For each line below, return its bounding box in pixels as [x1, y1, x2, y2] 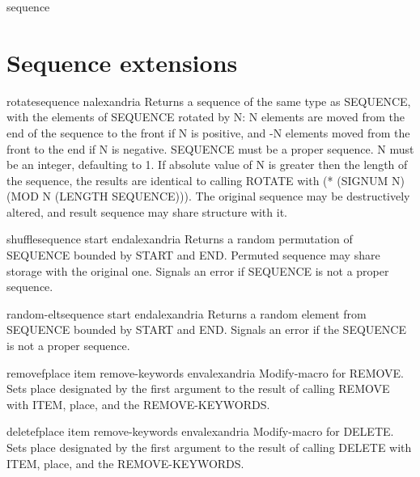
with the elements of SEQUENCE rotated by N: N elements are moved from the [6, 108, 405, 125]
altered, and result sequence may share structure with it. [6, 203, 287, 220]
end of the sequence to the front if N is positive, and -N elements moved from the [6, 124, 410, 141]
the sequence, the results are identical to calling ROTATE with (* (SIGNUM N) [6, 171, 405, 188]
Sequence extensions [6, 45, 238, 78]
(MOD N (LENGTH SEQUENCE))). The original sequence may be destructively [6, 188, 410, 205]
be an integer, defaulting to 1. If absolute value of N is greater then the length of [6, 156, 408, 173]
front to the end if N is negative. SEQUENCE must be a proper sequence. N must [6, 140, 414, 157]
